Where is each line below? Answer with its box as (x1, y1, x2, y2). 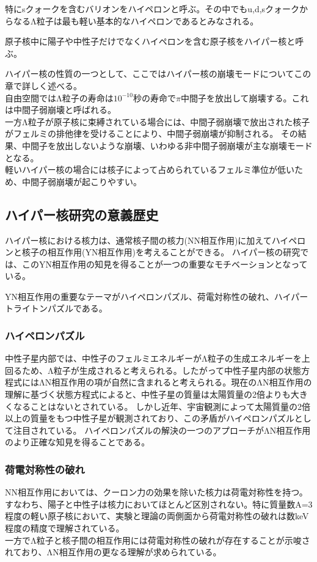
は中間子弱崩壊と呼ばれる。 (5, 103, 116, 116)
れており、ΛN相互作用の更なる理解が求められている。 (5, 546, 222, 558)
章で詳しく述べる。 (5, 79, 82, 92)
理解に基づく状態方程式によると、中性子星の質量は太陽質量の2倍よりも (5, 388, 291, 401)
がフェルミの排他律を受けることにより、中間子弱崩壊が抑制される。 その (5, 127, 298, 140)
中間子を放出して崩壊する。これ (180, 91, 309, 104)
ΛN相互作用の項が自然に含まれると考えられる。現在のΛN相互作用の (38, 376, 312, 389)
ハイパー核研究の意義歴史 (5, 205, 159, 224)
